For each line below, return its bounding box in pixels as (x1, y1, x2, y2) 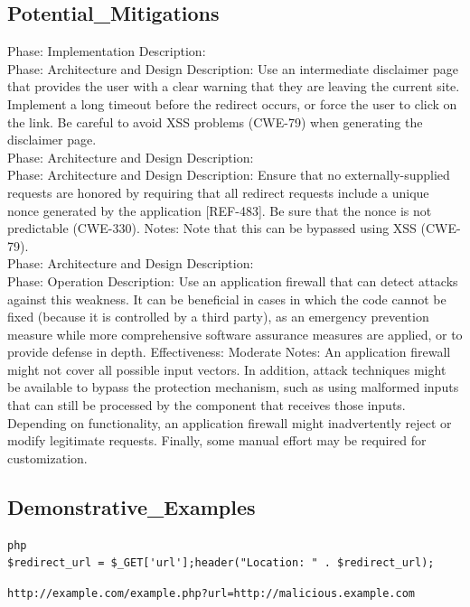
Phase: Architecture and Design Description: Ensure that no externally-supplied (7, 165, 450, 184)
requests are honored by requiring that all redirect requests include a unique (7, 182, 429, 201)
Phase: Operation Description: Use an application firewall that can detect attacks (7, 271, 458, 290)
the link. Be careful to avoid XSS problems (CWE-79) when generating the (7, 112, 423, 131)
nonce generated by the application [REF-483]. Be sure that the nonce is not (7, 201, 432, 219)
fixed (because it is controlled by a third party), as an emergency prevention (7, 307, 429, 326)
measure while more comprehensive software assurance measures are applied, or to (7, 324, 463, 343)
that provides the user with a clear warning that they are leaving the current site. (7, 77, 460, 96)
